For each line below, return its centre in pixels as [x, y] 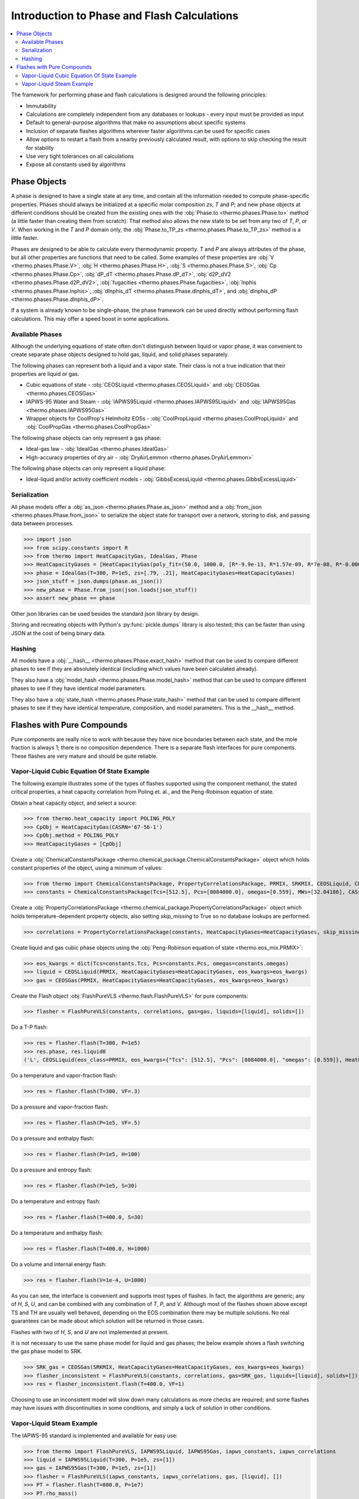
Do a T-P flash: [29, 1027]
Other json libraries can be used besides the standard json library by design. [105, 614]
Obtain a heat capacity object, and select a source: [74, 803]
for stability [40, 148]
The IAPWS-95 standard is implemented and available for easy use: [94, 1435]
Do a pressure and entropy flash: [51, 1170]
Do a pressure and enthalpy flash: [53, 1139]
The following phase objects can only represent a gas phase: [86, 438]
